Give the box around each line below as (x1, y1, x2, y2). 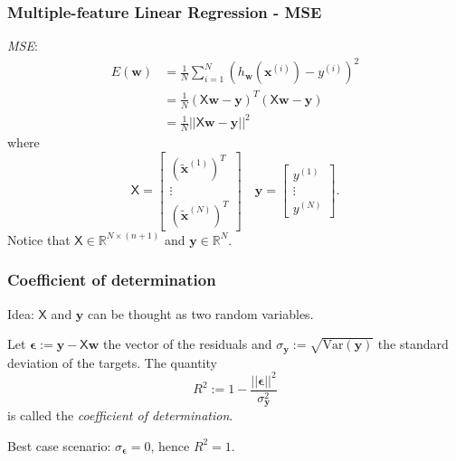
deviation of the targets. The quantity (7, 353, 217, 372)
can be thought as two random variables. (88, 304, 314, 323)
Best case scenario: (7, 436, 111, 455)
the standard (377, 334, 449, 353)
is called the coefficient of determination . (7, 406, 233, 425)
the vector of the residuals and (102, 334, 272, 353)
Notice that (7, 230, 71, 249)
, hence (150, 436, 190, 455)
